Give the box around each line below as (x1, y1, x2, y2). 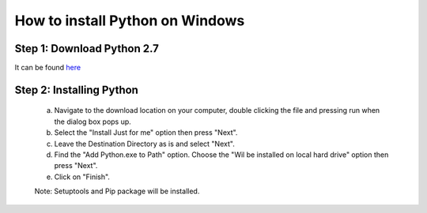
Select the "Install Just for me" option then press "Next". (54, 128, 238, 137)
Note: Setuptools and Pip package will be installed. (34, 186, 200, 196)
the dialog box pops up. (54, 117, 132, 126)
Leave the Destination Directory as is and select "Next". (54, 139, 235, 148)
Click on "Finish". (54, 172, 111, 181)
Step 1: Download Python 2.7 (14, 42, 160, 55)
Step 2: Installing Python (14, 83, 138, 96)
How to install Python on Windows (14, 12, 245, 29)
